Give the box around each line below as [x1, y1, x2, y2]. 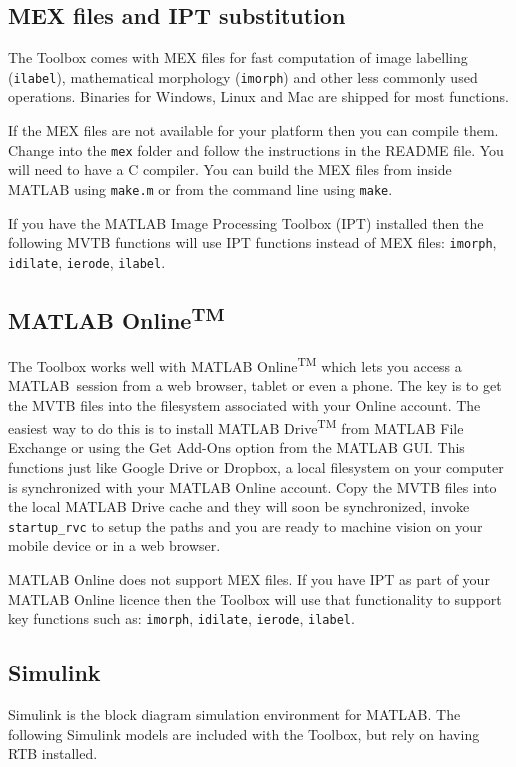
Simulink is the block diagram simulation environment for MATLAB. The [8, 704, 461, 725]
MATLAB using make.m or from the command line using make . [8, 178, 393, 199]
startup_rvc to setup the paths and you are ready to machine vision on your [8, 515, 483, 536]
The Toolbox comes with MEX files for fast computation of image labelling [8, 47, 468, 68]
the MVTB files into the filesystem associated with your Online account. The [8, 394, 481, 415]
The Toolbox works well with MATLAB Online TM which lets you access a [8, 352, 462, 376]
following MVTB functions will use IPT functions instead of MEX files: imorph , [8, 232, 497, 253]
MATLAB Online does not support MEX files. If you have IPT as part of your [8, 568, 490, 589]
